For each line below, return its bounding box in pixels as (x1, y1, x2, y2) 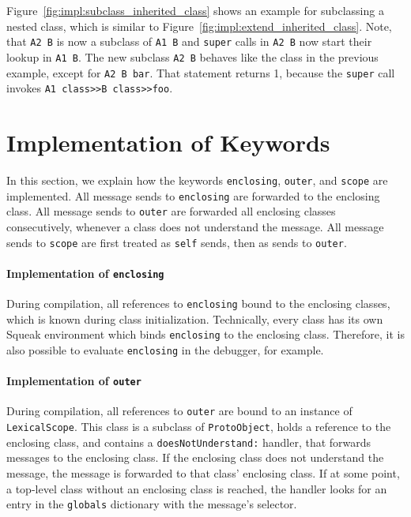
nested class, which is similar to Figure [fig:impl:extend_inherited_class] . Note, (6, 17, 392, 34)
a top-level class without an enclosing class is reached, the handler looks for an (6, 480, 387, 496)
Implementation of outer (6, 373, 141, 389)
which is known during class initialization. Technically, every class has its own (6, 310, 383, 327)
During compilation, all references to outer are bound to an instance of (6, 403, 353, 419)
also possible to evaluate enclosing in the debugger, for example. (6, 341, 324, 358)
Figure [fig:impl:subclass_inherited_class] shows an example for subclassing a (6, 2, 384, 18)
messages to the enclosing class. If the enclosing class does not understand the (6, 449, 384, 466)
